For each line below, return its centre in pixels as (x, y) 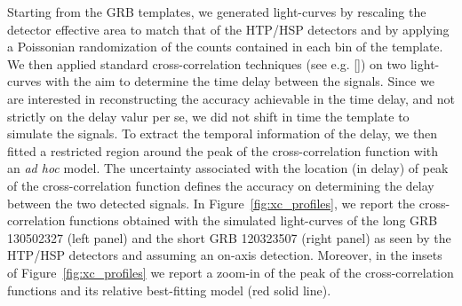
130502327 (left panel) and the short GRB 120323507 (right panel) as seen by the (229, 237)
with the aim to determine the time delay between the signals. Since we (239, 81)
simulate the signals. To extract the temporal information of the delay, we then (223, 133)
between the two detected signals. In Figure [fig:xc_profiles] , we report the (211, 203)
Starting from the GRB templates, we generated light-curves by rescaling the (217, 12)
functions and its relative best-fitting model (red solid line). (169, 290)
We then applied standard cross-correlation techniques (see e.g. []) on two (207, 63)
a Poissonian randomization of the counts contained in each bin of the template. (225, 47)
